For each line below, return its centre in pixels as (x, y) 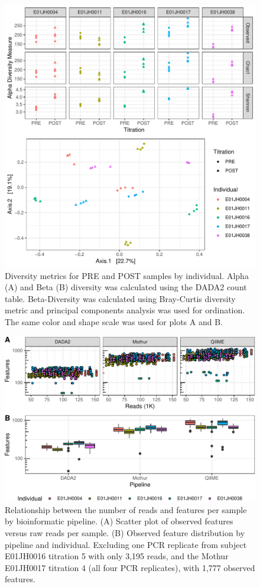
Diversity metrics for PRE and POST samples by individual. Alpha (127, 275)
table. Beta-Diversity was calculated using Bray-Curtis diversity (120, 298)
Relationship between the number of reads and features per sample (126, 509)
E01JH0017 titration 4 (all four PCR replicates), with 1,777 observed (130, 567)
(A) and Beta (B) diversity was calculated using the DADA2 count (126, 287)
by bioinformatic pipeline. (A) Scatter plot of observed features (119, 521)
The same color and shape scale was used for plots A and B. (114, 321)
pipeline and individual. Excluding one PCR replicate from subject (126, 544)
